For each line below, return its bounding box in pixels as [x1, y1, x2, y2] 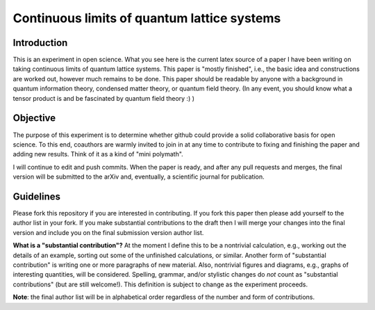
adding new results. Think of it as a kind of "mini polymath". [12, 150, 183, 158]
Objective [12, 112, 56, 124]
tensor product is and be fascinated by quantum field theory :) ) [12, 94, 194, 102]
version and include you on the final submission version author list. [12, 228, 204, 236]
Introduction [12, 37, 68, 49]
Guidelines [12, 190, 60, 202]
